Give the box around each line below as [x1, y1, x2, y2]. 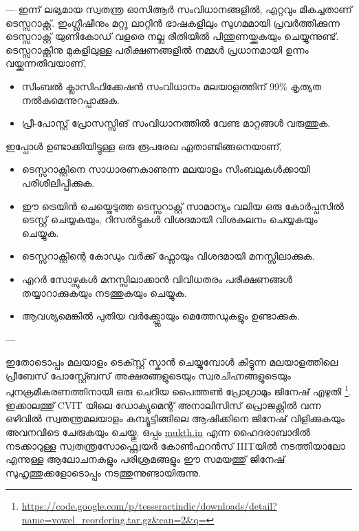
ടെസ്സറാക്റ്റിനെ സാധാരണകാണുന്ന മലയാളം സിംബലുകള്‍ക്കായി [21, 162, 310, 176]
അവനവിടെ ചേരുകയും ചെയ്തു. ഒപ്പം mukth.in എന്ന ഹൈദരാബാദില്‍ [6, 424, 310, 439]
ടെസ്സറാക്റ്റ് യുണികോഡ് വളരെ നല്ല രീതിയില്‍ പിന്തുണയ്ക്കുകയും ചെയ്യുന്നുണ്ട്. [6, 29, 339, 43]
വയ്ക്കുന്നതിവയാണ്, [6, 56, 87, 70]
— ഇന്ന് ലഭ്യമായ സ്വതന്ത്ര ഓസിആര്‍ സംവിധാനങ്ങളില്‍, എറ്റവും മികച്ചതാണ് [6, 2, 352, 16]
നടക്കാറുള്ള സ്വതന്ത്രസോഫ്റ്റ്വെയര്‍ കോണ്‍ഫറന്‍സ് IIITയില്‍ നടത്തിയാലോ [6, 438, 345, 452]
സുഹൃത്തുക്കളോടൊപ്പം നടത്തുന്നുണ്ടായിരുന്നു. [6, 465, 201, 479]
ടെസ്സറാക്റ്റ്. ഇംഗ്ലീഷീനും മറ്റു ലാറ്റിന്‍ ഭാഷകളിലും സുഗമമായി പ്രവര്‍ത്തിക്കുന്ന [6, 15, 340, 30]
